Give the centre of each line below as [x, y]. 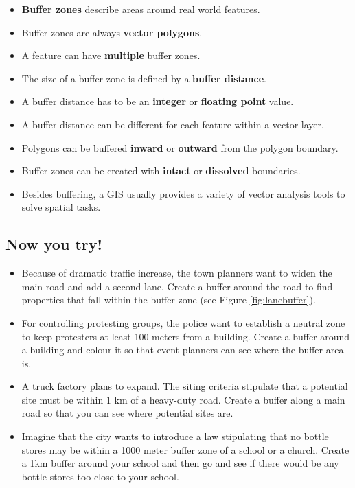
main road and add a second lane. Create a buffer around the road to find [177, 286]
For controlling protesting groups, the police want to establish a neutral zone [183, 322]
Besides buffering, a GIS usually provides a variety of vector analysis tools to [183, 193]
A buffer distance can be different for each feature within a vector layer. [173, 124]
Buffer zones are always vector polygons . [112, 32]
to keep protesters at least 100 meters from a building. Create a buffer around [186, 336]
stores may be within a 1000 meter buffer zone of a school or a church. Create [185, 449]
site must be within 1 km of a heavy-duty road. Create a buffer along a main [183, 399]
